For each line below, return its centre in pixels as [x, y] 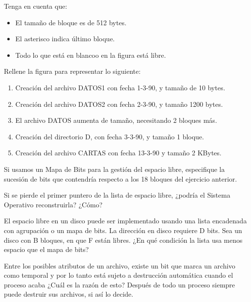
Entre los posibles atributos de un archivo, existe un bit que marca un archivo [120, 265]
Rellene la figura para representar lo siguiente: [72, 71]
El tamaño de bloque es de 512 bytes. [71, 22]
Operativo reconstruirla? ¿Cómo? [53, 204]
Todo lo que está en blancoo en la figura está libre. [91, 55]
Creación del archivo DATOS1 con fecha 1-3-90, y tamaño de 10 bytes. [120, 87]
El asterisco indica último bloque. [65, 39]
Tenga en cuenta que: [36, 6]
